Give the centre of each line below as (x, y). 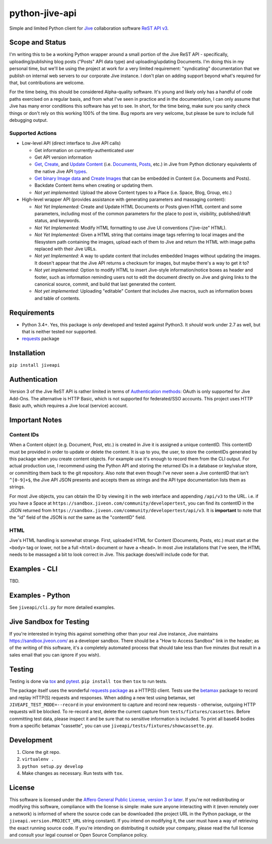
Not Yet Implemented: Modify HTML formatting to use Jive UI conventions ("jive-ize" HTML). (130, 228)
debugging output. (28, 120)
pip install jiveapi (35, 365)
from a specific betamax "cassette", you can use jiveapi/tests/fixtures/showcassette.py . (111, 726)
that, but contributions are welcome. (47, 83)
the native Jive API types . (61, 171)
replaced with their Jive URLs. (65, 249)
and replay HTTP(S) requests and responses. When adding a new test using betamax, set (102, 697)
